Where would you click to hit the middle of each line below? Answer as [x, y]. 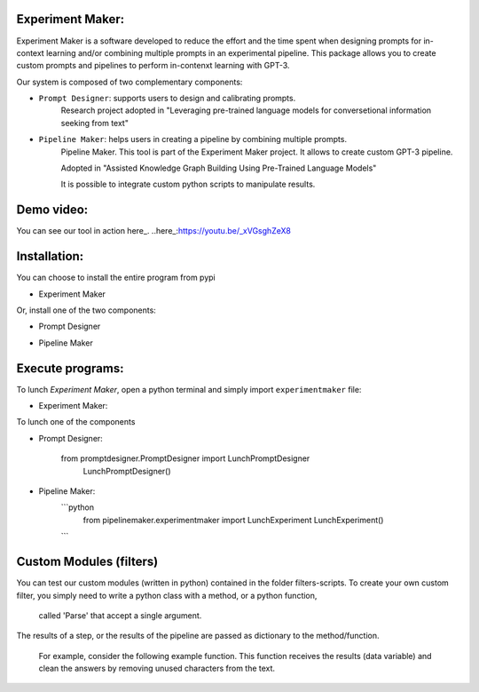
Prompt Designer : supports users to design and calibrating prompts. [167, 99]
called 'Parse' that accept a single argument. [120, 615]
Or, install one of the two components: [86, 310]
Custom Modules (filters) [87, 562]
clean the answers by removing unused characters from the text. [157, 668]
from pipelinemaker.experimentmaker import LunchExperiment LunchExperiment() [233, 520]
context [30, 52]
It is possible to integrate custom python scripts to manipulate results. [188, 184]
